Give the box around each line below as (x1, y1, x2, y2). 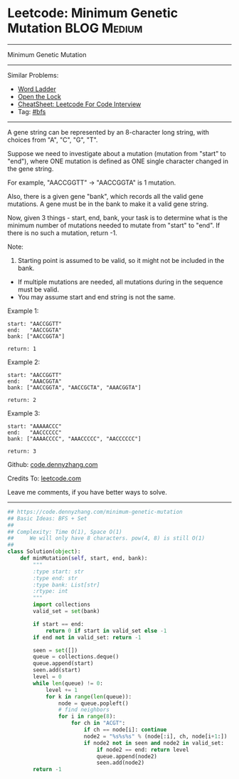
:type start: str (33, 568, 84, 575)
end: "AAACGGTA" (7, 378, 62, 385)
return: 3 (7, 448, 37, 455)
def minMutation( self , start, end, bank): (20, 554, 148, 562)
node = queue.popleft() (58, 700, 129, 707)
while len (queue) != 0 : (33, 679, 103, 687)
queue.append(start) (33, 660, 94, 667)
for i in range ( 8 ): (58, 713, 116, 721)
